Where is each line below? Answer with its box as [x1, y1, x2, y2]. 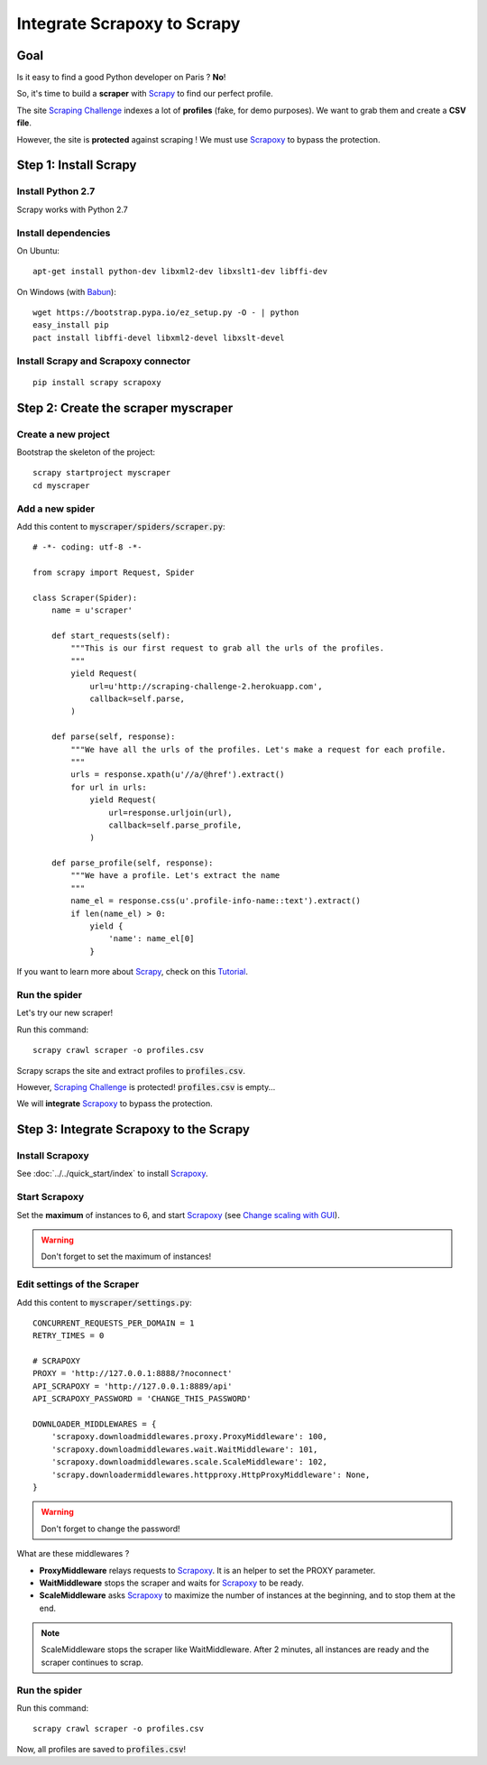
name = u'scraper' [51, 605, 133, 615]
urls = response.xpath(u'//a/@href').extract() [70, 770, 285, 780]
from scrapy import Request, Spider [32, 568, 195, 578]
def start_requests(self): [51, 631, 171, 641]
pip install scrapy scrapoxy [32, 377, 161, 387]
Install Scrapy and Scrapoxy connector [16, 355, 191, 367]
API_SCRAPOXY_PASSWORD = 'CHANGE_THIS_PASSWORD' [32, 1394, 252, 1404]
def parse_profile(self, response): [51, 858, 214, 868]
